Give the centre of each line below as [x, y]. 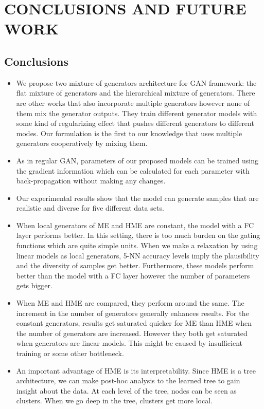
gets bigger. [34, 285]
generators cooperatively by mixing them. [82, 143]
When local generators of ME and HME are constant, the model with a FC [135, 225]
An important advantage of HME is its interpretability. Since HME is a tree [136, 370]
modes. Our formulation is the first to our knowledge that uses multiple [129, 133]
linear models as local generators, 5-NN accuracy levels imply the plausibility [138, 255]
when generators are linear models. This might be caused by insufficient [129, 343]
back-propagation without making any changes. [91, 181]
